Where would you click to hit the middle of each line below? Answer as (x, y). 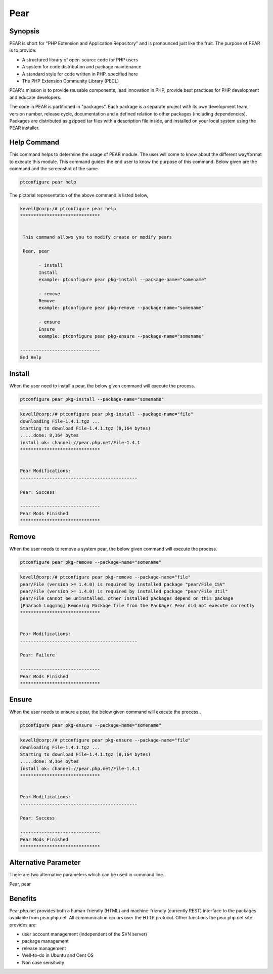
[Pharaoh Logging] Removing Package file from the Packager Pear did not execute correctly (137, 606)
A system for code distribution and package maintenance (82, 67)
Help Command (34, 143)
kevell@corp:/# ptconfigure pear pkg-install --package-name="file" (107, 414)
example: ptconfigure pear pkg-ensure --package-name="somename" (121, 336)
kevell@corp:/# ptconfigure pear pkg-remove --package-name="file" (105, 577)
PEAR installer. (25, 128)
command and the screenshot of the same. (54, 169)
